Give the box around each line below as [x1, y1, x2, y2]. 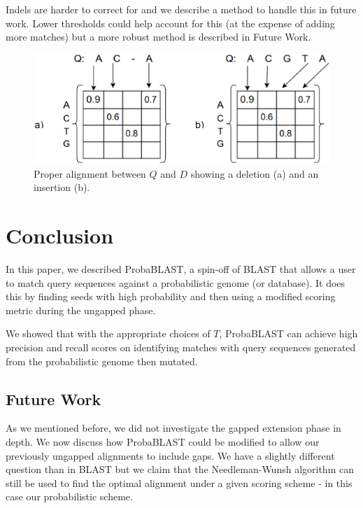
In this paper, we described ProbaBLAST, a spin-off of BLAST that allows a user [6, 262, 356, 276]
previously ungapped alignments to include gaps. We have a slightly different [6, 448, 335, 463]
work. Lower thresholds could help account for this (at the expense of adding [6, 15, 335, 30]
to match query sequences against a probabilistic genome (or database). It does [6, 275, 346, 290]
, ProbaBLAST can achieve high [219, 326, 358, 341]
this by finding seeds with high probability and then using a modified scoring [6, 289, 336, 304]
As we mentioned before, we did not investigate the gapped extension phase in [6, 421, 341, 435]
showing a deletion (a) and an [190, 166, 319, 181]
